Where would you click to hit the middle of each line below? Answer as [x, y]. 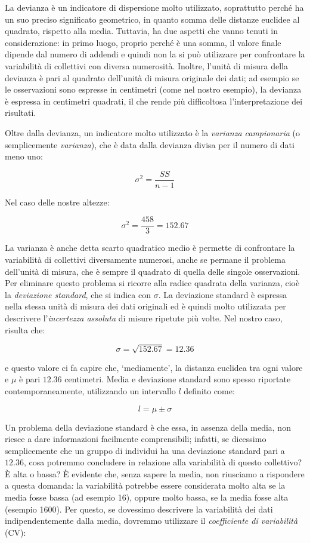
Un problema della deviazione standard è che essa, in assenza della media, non [148, 427]
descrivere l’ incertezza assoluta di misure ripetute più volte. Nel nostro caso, [144, 318]
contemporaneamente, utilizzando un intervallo [90, 390]
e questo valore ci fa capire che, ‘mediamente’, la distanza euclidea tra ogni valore [154, 367]
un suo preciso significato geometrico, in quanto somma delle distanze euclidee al [152, 19]
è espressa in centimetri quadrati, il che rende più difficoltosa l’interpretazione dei [154, 101]
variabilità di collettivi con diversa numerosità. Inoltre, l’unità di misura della [146, 65]
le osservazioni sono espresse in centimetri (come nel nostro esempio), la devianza [153, 89]
